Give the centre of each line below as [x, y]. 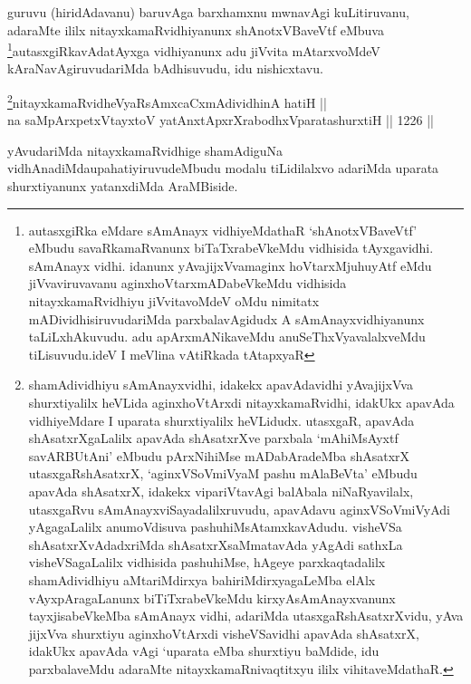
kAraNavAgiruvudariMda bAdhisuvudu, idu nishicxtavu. [165, 68]
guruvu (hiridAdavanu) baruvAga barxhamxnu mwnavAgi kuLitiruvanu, [208, 12]
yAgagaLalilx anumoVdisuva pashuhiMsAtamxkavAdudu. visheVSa [215, 527]
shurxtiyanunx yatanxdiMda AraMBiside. [123, 186]
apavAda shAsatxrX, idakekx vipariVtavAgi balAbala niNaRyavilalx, [221, 491]
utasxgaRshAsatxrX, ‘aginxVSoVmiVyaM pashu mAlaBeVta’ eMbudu [223, 473]
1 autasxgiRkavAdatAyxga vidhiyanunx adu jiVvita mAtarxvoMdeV [194, 49]
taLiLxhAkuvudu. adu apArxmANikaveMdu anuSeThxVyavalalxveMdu [227, 337]
